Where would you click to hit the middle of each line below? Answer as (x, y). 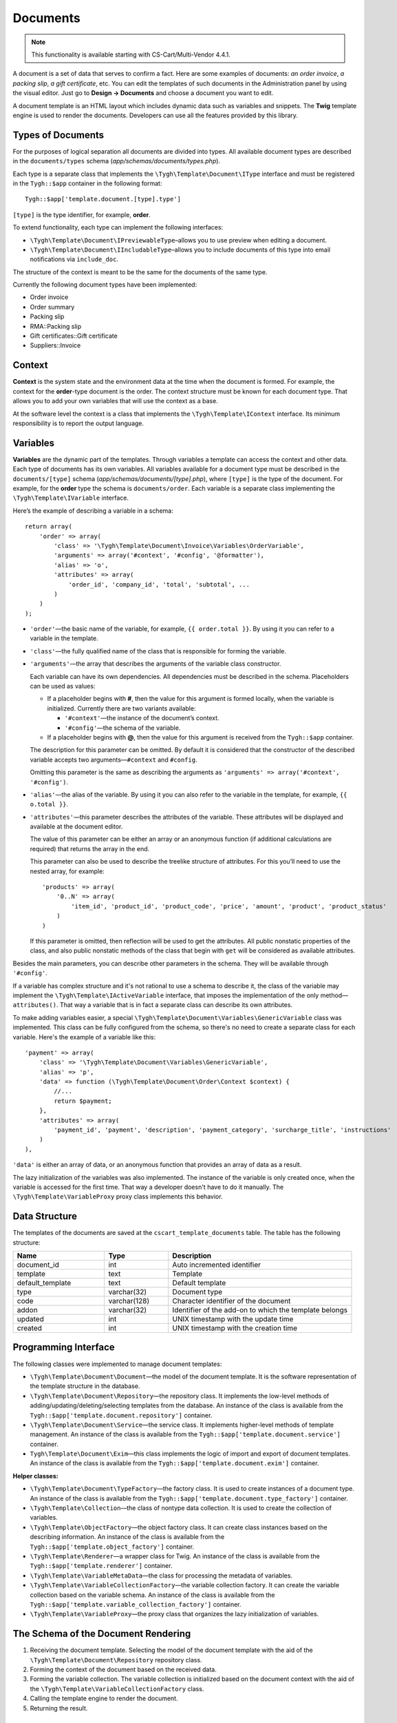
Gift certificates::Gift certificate (74, 336)
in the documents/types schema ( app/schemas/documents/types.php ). (116, 161)
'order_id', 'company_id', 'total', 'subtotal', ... (159, 584)
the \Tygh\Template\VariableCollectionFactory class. (117, 1689)
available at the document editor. (76, 826)
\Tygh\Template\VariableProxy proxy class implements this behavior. (118, 1196)
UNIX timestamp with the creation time (235, 1328)
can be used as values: (63, 686)
